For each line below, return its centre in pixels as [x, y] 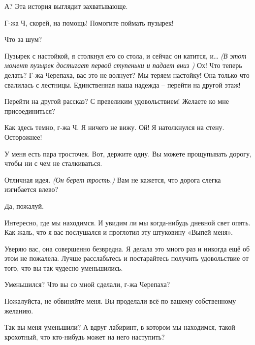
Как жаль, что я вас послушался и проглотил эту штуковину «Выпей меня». [119, 232]
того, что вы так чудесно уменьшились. [64, 267]
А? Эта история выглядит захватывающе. [66, 6]
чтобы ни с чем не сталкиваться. [53, 163]
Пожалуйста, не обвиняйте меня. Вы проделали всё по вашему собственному [120, 301]
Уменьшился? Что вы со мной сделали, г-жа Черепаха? [87, 284]
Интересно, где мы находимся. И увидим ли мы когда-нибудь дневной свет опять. [127, 222]
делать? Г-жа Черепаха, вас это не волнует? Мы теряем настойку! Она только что [127, 75]
